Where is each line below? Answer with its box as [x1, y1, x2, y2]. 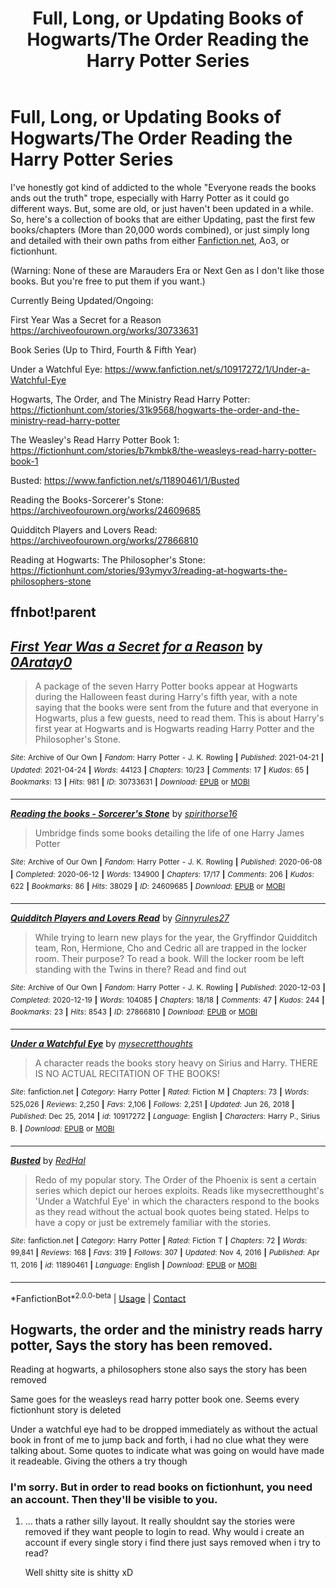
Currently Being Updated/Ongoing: [10, 294, 154, 306]
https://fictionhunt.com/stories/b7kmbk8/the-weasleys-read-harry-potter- [10, 444, 317, 456]
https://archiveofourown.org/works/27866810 [10, 534, 199, 546]
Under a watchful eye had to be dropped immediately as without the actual [10, 1423, 318, 1436]
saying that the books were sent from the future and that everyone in [34, 702, 319, 714]
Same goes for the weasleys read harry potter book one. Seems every [10, 1393, 300, 1406]
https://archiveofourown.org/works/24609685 [10, 504, 202, 516]
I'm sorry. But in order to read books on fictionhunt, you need [10, 1480, 313, 1494]
